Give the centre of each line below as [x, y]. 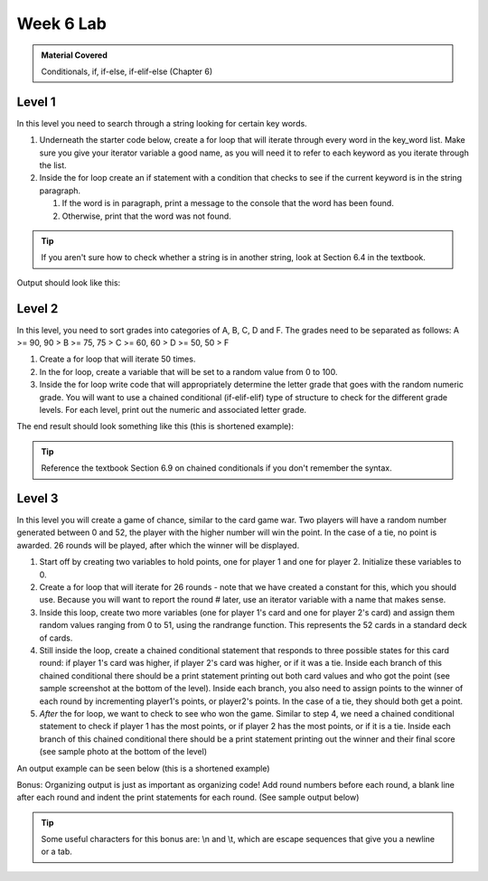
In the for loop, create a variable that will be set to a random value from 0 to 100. [188, 371]
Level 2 [38, 309]
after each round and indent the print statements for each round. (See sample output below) [188, 797]
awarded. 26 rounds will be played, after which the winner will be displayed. [158, 545]
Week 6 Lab [62, 23]
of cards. [56, 638]
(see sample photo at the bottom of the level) [123, 752]
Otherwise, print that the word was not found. [147, 216]
